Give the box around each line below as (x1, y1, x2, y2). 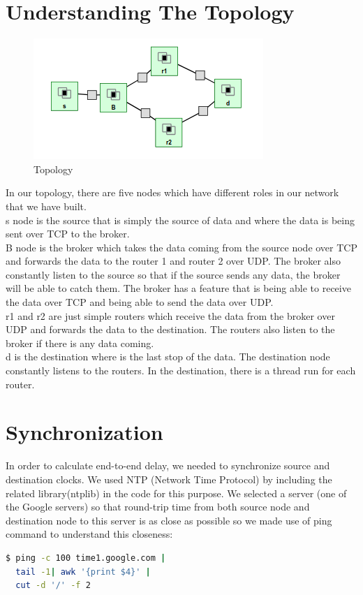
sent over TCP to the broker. (6, 226, 130, 241)
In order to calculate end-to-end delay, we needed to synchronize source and (6, 458, 330, 473)
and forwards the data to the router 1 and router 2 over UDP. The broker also (6, 254, 341, 268)
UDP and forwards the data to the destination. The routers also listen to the (6, 322, 335, 337)
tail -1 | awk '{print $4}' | (15, 566, 151, 577)
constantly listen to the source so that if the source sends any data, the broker (6, 267, 341, 281)
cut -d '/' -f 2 (15, 580, 91, 591)
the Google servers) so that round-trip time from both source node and (6, 499, 310, 514)
